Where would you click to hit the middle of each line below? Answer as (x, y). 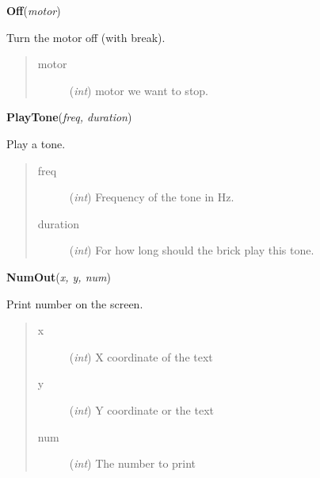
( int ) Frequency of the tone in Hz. (152, 197)
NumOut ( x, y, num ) (59, 276)
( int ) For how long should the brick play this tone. (192, 250)
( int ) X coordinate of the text (141, 356)
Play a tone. (36, 143)
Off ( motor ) (34, 10)
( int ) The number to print (133, 463)
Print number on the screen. (75, 303)
